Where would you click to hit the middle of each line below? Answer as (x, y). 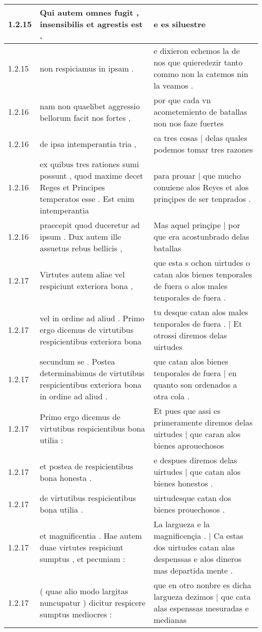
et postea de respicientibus (87, 466)
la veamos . (173, 85)
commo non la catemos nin (201, 74)
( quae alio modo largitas (84, 591)
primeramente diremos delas (203, 422)
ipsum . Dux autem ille (81, 236)
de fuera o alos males (190, 286)
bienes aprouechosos (189, 445)
